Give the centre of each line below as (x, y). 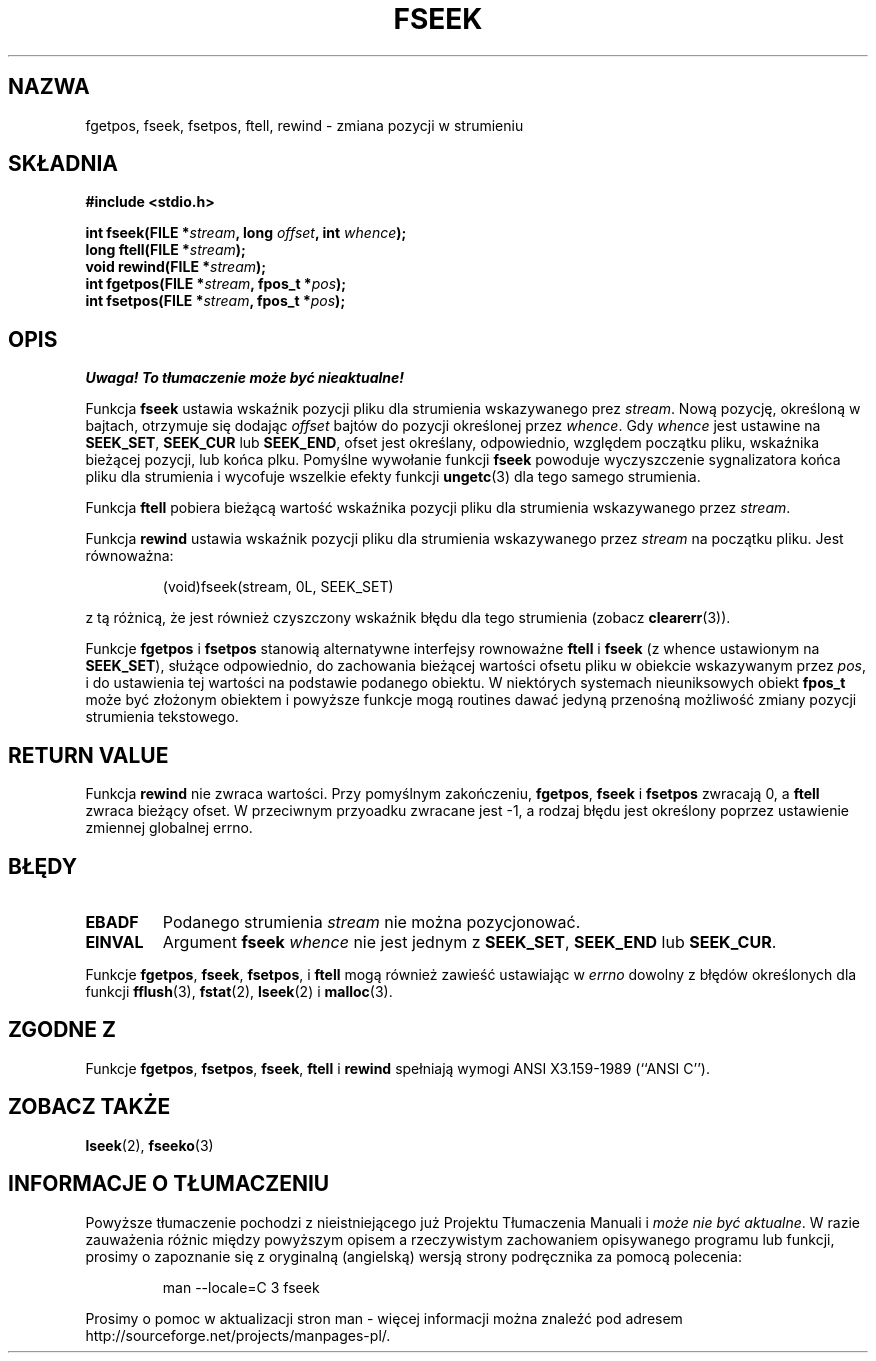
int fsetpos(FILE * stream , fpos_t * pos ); (215, 301)
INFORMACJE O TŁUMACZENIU (169, 1184)
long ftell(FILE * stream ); (165, 250)
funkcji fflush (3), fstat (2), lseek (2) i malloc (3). (239, 991)
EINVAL (114, 941)
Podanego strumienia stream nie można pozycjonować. (371, 921)
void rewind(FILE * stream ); (176, 267)
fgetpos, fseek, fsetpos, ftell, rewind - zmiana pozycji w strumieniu (304, 125)
